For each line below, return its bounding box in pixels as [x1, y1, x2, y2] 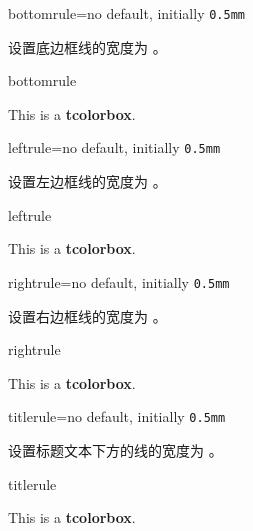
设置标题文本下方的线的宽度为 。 [8, 439, 223, 460]
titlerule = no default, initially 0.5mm [8, 406, 226, 427]
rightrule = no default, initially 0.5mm [8, 271, 230, 292]
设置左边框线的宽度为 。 [8, 171, 167, 192]
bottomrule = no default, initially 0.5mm [8, 3, 245, 23]
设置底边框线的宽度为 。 [8, 36, 167, 57]
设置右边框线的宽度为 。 [8, 305, 167, 326]
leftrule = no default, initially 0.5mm [8, 137, 221, 158]
